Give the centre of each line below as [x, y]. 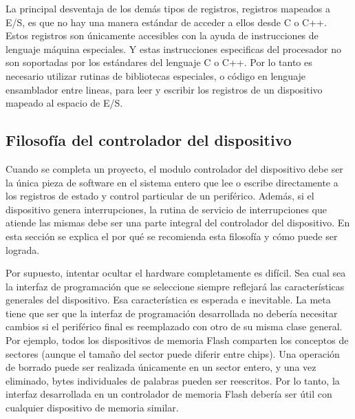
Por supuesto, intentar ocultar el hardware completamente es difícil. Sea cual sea [176, 273]
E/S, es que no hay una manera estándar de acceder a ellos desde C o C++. [166, 22]
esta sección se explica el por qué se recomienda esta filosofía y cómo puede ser [172, 236]
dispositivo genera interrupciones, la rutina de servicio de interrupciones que [166, 209]
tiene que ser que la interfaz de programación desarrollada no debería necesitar [172, 313]
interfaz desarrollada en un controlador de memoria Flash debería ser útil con [169, 394]
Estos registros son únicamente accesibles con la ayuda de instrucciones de [162, 35]
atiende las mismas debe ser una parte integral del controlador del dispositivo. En [178, 223]
